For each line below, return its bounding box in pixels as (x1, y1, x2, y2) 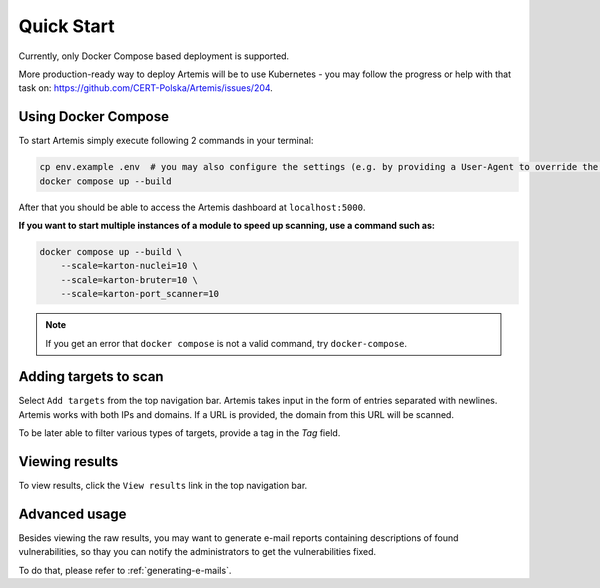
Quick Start (18, 15, 115, 37)
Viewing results (18, 453, 119, 470)
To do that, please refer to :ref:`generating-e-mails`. (18, 564, 232, 576)
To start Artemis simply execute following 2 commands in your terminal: (18, 135, 314, 147)
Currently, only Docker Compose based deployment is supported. (18, 50, 290, 62)
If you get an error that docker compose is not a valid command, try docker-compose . (45, 337, 408, 349)
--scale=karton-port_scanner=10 (60, 288, 220, 300)
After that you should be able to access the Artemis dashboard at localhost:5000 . (18, 201, 366, 213)
